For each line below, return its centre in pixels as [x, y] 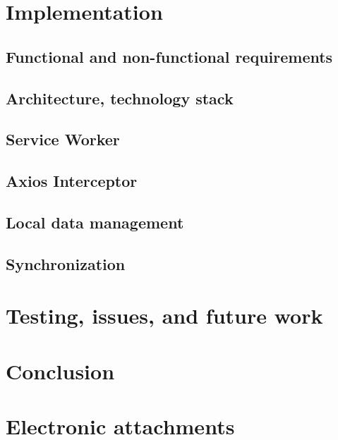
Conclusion [60, 371]
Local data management [95, 222]
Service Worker [63, 139]
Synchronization [66, 263]
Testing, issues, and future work [164, 316]
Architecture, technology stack [120, 98]
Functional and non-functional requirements [169, 56]
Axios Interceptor [72, 181]
